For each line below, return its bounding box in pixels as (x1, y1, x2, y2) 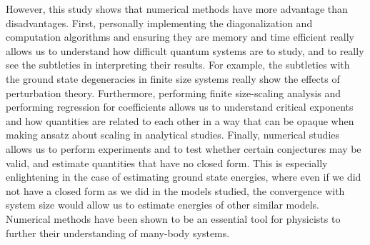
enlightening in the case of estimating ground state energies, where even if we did (6, 169, 361, 184)
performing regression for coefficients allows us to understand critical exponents (6, 99, 354, 114)
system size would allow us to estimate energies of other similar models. (6, 197, 319, 212)
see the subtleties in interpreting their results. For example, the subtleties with (6, 57, 350, 72)
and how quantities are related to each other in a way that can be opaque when (6, 113, 354, 128)
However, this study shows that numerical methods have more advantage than (6, 1, 348, 16)
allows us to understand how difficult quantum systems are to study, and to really (6, 43, 364, 58)
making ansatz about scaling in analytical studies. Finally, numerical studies (6, 127, 340, 142)
